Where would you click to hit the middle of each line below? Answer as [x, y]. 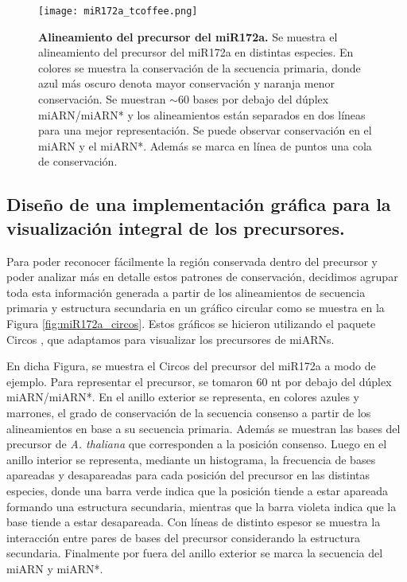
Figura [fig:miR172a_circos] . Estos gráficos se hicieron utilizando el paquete [191, 323]
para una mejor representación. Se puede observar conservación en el [205, 130]
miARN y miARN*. [55, 568]
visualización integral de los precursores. [176, 227]
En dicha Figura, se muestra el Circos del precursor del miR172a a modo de [191, 366]
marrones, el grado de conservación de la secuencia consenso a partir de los [189, 412]
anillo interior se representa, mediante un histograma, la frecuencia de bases [191, 459]
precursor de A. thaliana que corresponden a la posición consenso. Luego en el [197, 444]
